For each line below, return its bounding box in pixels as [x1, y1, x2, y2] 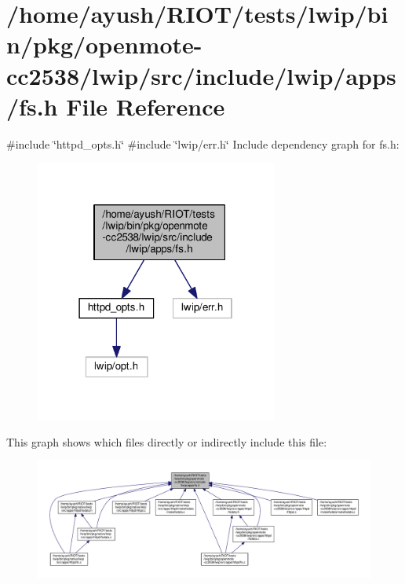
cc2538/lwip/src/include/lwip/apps [6, 59, 396, 91]
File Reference [66, 90, 225, 122]
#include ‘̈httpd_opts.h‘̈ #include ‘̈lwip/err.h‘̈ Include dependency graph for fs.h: [6, 135, 400, 152]
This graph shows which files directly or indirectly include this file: [6, 433, 327, 450]
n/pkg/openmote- [6, 28, 202, 61]
